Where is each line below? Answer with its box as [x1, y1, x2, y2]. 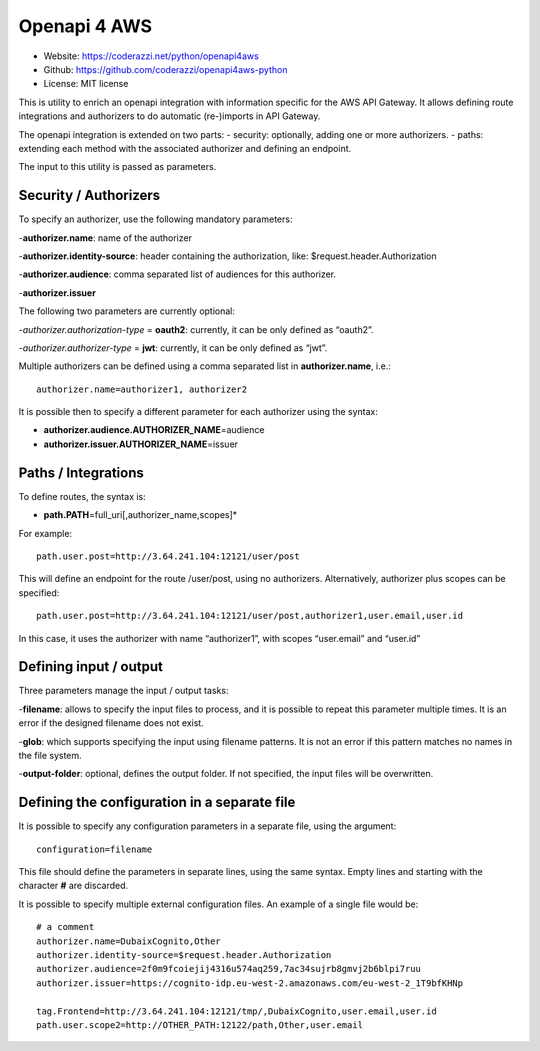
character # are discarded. [18, 880, 129, 892]
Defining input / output [18, 658, 164, 675]
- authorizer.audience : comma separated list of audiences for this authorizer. [18, 268, 337, 280]
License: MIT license [43, 78, 129, 90]
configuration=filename [36, 843, 153, 855]
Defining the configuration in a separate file [18, 794, 296, 811]
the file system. [18, 749, 82, 761]
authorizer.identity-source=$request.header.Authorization [36, 950, 332, 961]
